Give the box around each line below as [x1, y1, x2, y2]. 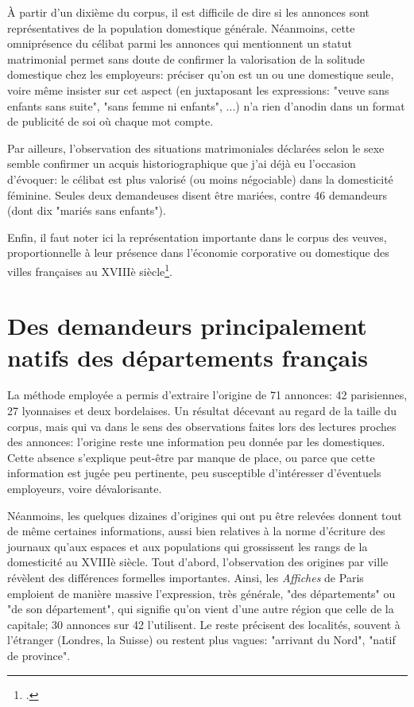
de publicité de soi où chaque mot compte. [7, 113, 214, 130]
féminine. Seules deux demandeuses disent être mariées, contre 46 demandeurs [7, 186, 388, 203]
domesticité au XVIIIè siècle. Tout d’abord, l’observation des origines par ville [7, 554, 389, 570]
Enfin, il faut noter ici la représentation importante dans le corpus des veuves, [7, 228, 387, 245]
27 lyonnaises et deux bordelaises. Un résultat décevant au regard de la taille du [7, 402, 397, 419]
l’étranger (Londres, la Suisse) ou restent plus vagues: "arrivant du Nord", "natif [7, 631, 396, 648]
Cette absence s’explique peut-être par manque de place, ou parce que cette [7, 449, 375, 465]
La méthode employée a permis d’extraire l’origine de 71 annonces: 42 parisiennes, [7, 387, 408, 403]
